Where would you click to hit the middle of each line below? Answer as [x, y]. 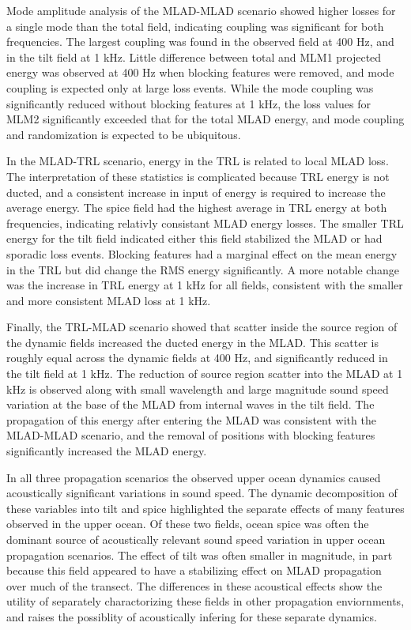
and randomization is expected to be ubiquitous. [124, 134]
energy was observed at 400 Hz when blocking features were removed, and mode [200, 72]
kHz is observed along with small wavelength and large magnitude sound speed [198, 389]
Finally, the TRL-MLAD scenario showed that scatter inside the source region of [202, 327]
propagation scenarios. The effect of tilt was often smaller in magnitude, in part [200, 555]
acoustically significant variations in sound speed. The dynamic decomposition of [202, 493]
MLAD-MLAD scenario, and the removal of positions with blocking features [191, 435]
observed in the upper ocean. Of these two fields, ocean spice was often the [188, 524]
